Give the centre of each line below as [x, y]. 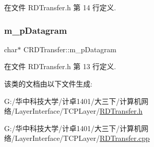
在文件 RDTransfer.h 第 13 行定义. [60, 66]
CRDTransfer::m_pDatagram [70, 49]
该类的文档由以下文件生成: [48, 83]
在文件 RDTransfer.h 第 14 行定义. [60, 7]
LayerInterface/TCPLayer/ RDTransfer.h [79, 111]
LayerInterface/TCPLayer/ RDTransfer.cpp [82, 138]
